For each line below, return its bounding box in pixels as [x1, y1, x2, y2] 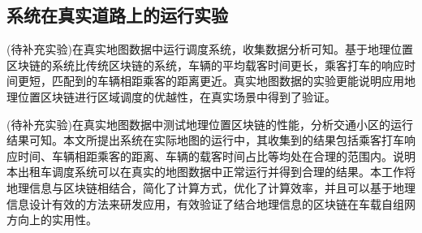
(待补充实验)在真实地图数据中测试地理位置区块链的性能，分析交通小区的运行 [6, 115, 413, 132]
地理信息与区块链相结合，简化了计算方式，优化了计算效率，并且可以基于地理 [6, 179, 416, 196]
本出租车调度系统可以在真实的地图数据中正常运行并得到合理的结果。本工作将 [6, 163, 416, 180]
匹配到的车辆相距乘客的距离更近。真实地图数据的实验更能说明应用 [51, 72, 404, 89]
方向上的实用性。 [6, 211, 97, 228]
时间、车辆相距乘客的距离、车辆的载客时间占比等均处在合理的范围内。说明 [17, 147, 416, 164]
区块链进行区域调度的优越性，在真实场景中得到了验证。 [40, 88, 336, 105]
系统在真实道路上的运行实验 [6, 2, 228, 28]
